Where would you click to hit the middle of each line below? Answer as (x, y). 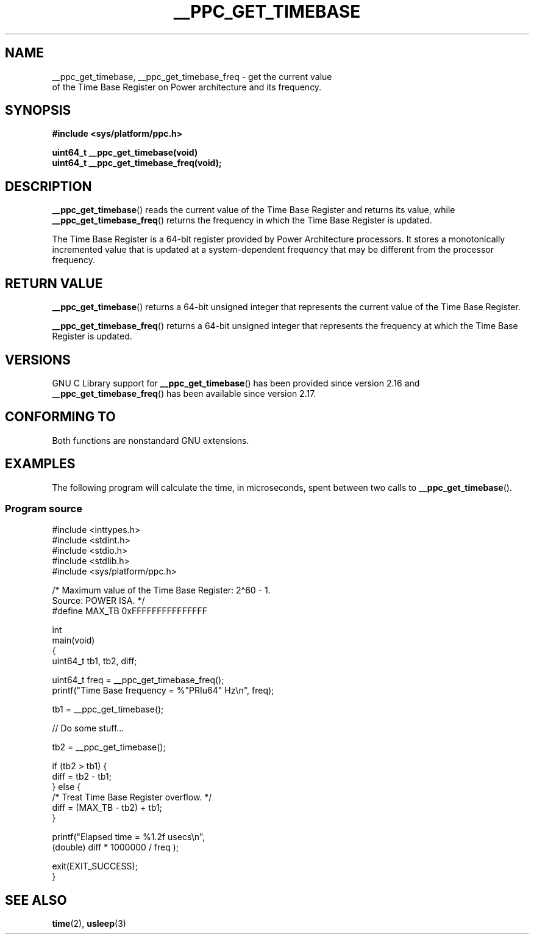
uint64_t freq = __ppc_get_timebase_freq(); (138, 680)
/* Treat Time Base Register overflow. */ (132, 797)
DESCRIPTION (48, 186)
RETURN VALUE (54, 283)
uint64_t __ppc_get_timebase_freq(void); (137, 163)
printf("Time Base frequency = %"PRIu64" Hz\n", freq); (163, 691)
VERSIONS (38, 360)
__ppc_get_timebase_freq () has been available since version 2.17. (184, 393)
